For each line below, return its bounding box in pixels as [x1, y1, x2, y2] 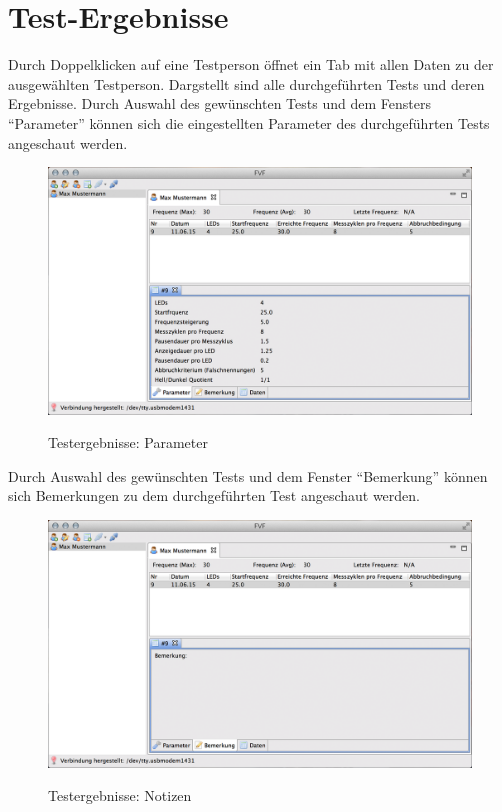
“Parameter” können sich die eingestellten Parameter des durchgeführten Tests [8, 112, 490, 133]
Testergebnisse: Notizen [48, 785, 192, 806]
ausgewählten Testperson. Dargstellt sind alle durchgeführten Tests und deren [8, 73, 485, 94]
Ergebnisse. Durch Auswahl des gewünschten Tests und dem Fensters [8, 93, 431, 114]
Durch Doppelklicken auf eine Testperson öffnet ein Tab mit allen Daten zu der [8, 54, 494, 75]
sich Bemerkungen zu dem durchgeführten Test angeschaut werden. [8, 485, 421, 506]
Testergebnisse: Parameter [48, 432, 208, 453]
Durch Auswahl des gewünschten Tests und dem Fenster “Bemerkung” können [8, 465, 488, 486]
